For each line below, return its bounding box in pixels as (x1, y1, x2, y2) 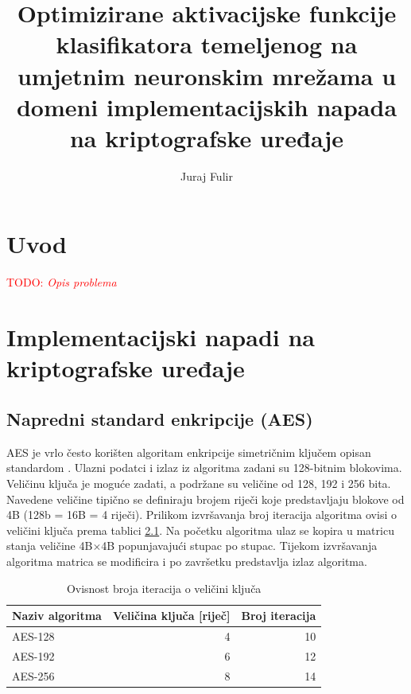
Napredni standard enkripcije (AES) (6, 406, 313, 431)
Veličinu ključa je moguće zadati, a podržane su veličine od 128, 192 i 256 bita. (6, 474, 391, 491)
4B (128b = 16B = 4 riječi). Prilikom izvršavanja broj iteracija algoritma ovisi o (6, 506, 397, 523)
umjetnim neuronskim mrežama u (17, 59, 397, 92)
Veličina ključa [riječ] (112, 607, 231, 624)
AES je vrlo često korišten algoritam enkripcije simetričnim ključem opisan (6, 443, 371, 460)
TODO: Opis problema (6, 274, 117, 290)
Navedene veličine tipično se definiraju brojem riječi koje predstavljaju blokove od (6, 490, 405, 507)
